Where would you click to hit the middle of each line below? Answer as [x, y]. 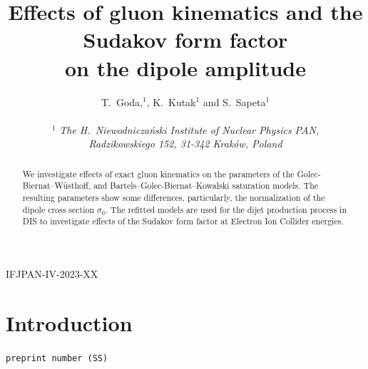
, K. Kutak [171, 102]
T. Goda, [122, 102]
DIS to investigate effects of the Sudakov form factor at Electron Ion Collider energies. [183, 221]
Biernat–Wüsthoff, [57, 186]
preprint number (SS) [57, 358]
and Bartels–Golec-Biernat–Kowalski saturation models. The [206, 186]
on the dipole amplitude [185, 67]
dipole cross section [58, 209]
